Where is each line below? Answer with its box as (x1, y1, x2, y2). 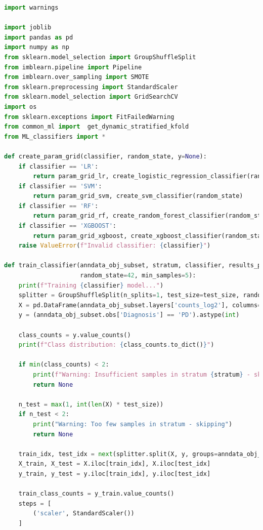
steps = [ (18, 500, 52, 507)
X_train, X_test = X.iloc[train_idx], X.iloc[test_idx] (18, 460, 211, 468)
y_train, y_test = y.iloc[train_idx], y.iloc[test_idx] (18, 470, 211, 477)
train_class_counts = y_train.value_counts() (18, 490, 174, 498)
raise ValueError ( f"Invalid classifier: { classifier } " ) (18, 242, 211, 250)
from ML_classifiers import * (4, 133, 106, 140)
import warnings (4, 4, 59, 11)
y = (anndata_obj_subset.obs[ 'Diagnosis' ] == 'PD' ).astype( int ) (18, 311, 240, 319)
